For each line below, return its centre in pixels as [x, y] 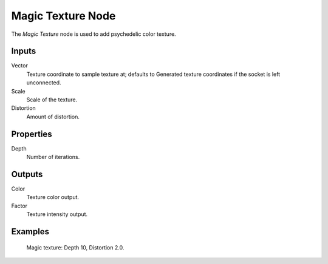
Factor [19, 206]
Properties [32, 134]
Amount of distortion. [53, 117]
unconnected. [44, 83]
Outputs [27, 174]
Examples [30, 232]
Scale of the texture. [52, 100]
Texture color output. [53, 197]
